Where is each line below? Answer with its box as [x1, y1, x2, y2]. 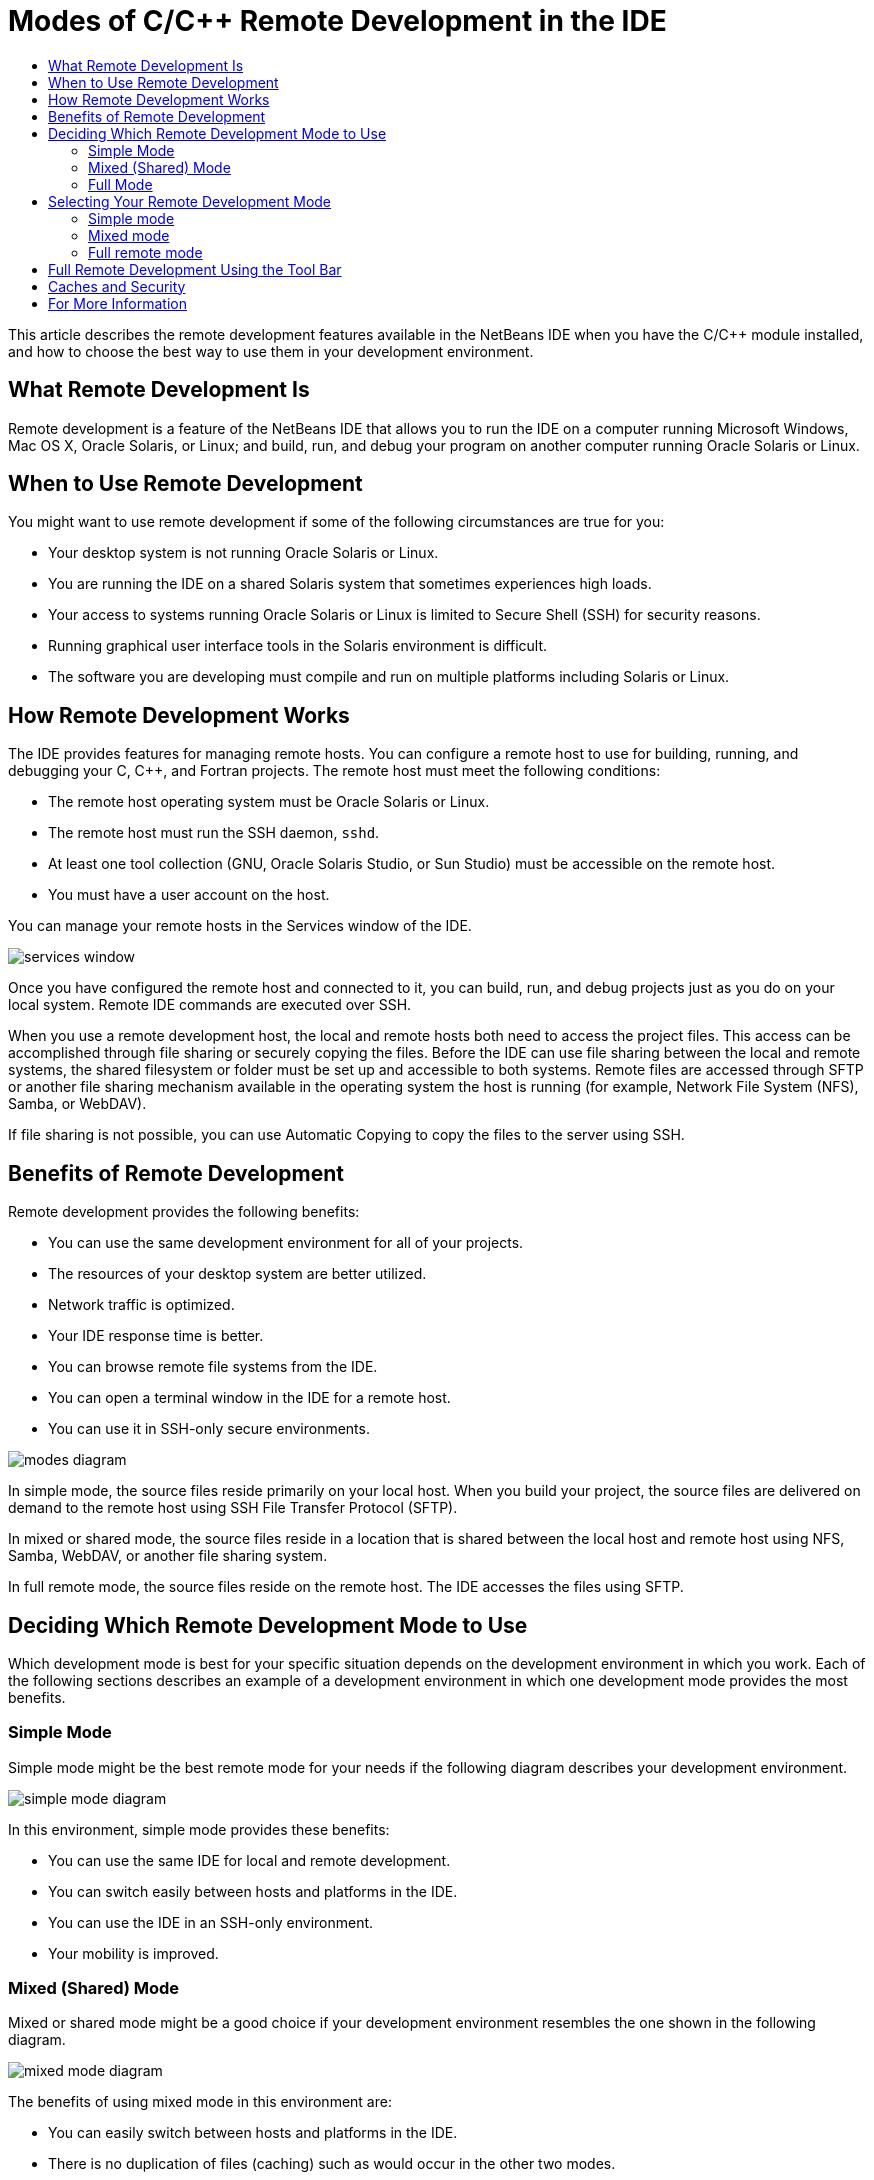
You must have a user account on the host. [48, 886, 330, 904]
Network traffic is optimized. [48, 1296, 235, 1314]
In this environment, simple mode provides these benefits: [8, 1820, 390, 1838]
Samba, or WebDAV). [8, 1095, 147, 1113]
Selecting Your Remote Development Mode [48, 192, 332, 210]
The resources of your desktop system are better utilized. [48, 1265, 427, 1283]
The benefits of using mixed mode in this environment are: [8, 2093, 392, 2111]
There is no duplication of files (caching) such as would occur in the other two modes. [48, 2155, 616, 2173]
